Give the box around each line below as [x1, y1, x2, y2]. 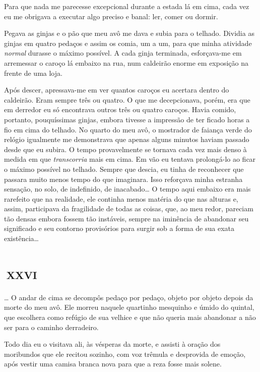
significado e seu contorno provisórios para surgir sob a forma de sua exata [4, 223, 234, 234]
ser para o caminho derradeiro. [4, 321, 99, 332]
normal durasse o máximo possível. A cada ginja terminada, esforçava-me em [4, 48, 242, 58]
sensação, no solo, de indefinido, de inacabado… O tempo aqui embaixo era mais [4, 183, 251, 194]
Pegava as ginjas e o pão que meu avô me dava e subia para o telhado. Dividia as [4, 28, 254, 38]
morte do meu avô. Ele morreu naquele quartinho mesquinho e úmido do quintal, [4, 302, 254, 312]
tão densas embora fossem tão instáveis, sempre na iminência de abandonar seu [4, 213, 249, 223]
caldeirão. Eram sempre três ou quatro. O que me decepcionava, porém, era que [4, 94, 250, 105]
